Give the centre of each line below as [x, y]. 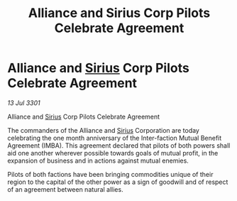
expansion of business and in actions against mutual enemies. [98, 161]
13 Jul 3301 [24, 103]
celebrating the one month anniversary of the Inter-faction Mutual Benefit [115, 138]
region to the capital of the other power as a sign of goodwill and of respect [118, 182]
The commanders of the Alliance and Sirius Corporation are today [104, 130]
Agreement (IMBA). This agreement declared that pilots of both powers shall [119, 145]
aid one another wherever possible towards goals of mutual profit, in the [113, 153]
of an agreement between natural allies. [65, 189]
